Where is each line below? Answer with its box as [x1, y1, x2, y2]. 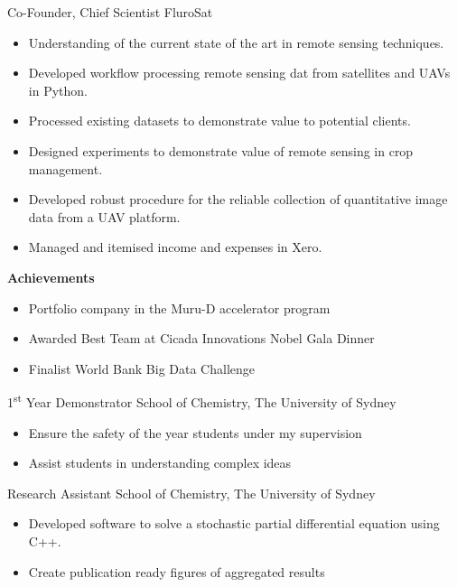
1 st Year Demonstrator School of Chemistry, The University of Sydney [7, 390, 396, 411]
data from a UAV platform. [28, 207, 181, 226]
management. [28, 159, 103, 178]
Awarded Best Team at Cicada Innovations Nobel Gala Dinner [28, 329, 375, 348]
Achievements [7, 267, 95, 286]
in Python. [28, 80, 88, 99]
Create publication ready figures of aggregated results [28, 562, 325, 581]
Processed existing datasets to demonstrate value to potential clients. [28, 111, 411, 130]
